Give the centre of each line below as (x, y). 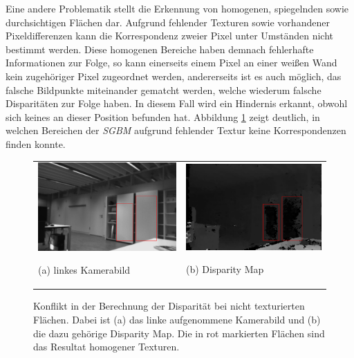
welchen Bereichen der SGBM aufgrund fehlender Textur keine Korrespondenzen (176, 130)
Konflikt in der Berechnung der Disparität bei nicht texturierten (169, 306)
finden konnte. (36, 143)
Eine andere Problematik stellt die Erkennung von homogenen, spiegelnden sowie (177, 8)
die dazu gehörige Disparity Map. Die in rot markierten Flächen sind (179, 333)
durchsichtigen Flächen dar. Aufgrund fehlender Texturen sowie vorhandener (168, 22)
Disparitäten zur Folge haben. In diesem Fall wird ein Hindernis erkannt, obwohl (177, 103)
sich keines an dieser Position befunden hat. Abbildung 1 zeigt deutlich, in (163, 116)
